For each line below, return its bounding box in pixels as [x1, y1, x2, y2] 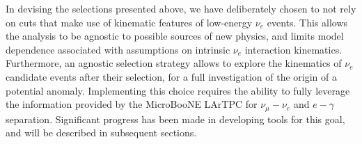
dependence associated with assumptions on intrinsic [6, 42, 230, 56]
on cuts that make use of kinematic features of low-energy [6, 15, 253, 29]
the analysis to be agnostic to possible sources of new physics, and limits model [6, 29, 344, 43]
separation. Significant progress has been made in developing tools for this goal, [6, 111, 345, 126]
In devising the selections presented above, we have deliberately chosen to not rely [6, 1, 356, 15]
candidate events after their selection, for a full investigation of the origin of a [6, 69, 338, 83]
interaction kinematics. [244, 42, 343, 56]
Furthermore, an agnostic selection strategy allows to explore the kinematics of [6, 56, 342, 70]
